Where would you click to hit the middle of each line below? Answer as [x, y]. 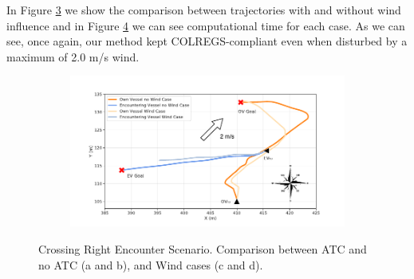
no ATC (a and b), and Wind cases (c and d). [151, 264]
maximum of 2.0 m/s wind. [73, 56]
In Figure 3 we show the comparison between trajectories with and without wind [204, 10]
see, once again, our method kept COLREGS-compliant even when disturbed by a [207, 41]
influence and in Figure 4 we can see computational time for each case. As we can [206, 25]
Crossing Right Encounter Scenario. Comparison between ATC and [203, 249]
